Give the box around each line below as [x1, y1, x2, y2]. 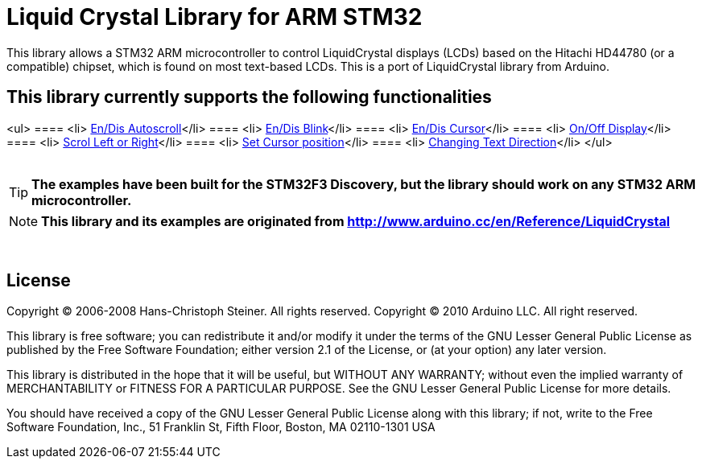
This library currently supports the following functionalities [6, 87, 492, 108]
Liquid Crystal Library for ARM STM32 [6, 3, 423, 31]
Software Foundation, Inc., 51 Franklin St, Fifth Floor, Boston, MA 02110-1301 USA [6, 420, 436, 434]
